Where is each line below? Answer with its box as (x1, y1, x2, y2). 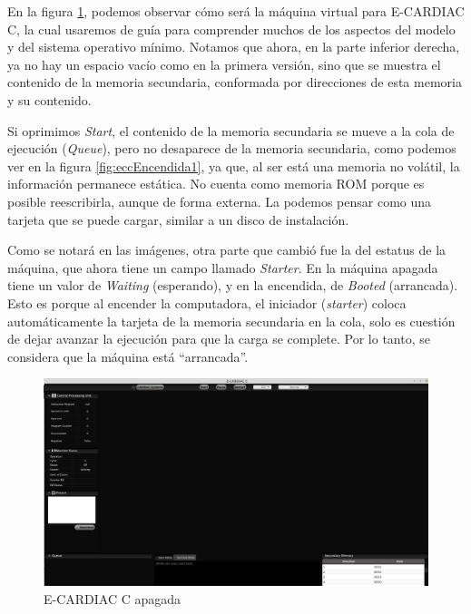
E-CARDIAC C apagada (44, 589, 182, 608)
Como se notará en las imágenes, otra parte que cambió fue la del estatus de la (7, 240, 446, 259)
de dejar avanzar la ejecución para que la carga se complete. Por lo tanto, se (7, 329, 430, 348)
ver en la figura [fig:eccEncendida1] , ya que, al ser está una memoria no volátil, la (7, 156, 460, 175)
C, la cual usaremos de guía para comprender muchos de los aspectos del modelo (7, 19, 456, 38)
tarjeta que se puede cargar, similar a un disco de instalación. (7, 210, 349, 229)
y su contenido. (7, 90, 92, 109)
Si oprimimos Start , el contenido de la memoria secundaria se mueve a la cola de (7, 121, 455, 140)
